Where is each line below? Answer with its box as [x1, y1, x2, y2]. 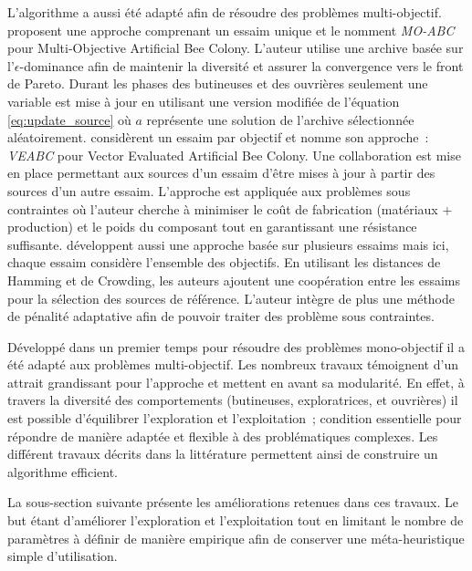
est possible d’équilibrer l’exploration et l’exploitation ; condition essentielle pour [7, 409, 462, 428]
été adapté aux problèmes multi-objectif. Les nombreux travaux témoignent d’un [7, 355, 458, 374]
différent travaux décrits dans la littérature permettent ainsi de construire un [7, 444, 438, 463]
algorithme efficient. [7, 462, 118, 481]
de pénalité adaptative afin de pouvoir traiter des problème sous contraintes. [7, 306, 435, 326]
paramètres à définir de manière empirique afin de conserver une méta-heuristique [7, 528, 465, 547]
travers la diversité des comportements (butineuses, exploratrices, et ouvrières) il [7, 390, 458, 410]
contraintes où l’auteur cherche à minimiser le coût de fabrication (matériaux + [7, 199, 453, 218]
